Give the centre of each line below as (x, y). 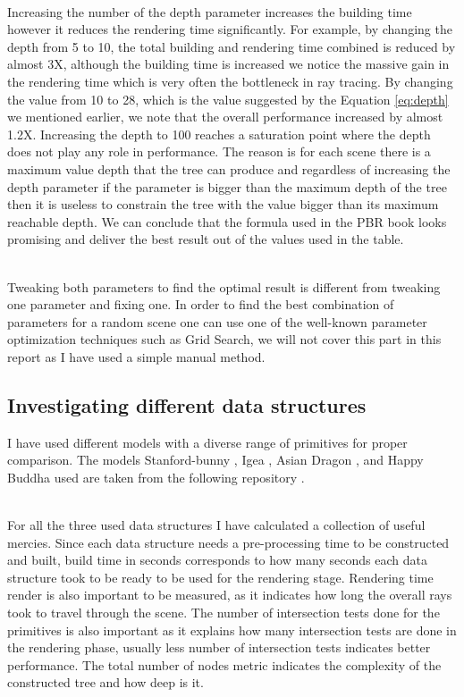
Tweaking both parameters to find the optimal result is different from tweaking (224, 286)
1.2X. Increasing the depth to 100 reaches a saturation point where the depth (219, 134)
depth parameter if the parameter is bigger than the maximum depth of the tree (227, 186)
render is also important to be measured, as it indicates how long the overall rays (230, 595)
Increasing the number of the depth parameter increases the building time (210, 11)
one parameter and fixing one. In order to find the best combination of (201, 304)
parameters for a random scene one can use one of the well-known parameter (217, 321)
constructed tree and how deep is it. (105, 682)
